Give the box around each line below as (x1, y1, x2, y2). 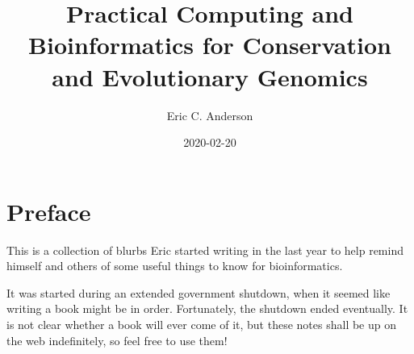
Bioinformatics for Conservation (28, 28, 391, 61)
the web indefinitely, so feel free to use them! (6, 331, 228, 348)
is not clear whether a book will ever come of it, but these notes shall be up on (6, 316, 396, 332)
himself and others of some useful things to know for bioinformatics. (6, 257, 343, 274)
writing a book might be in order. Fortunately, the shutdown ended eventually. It (6, 300, 408, 317)
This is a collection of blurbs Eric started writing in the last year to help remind (6, 241, 404, 258)
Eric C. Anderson (166, 106, 253, 123)
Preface (6, 194, 91, 227)
